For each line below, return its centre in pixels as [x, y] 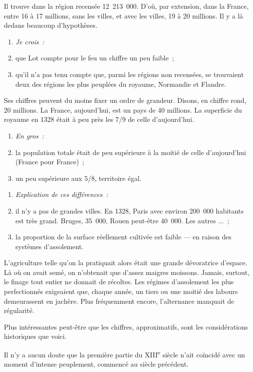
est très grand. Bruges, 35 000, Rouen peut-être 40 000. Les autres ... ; [122, 220]
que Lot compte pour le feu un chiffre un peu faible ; [95, 58]
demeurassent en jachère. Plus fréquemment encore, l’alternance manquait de [119, 301]
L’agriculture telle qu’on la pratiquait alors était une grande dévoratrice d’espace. [126, 263]
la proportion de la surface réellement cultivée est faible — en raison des [123, 237]
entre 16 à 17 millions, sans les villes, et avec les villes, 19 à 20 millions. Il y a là [124, 15]
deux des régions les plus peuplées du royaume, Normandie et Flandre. [121, 84]
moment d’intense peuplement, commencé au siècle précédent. [96, 364]
